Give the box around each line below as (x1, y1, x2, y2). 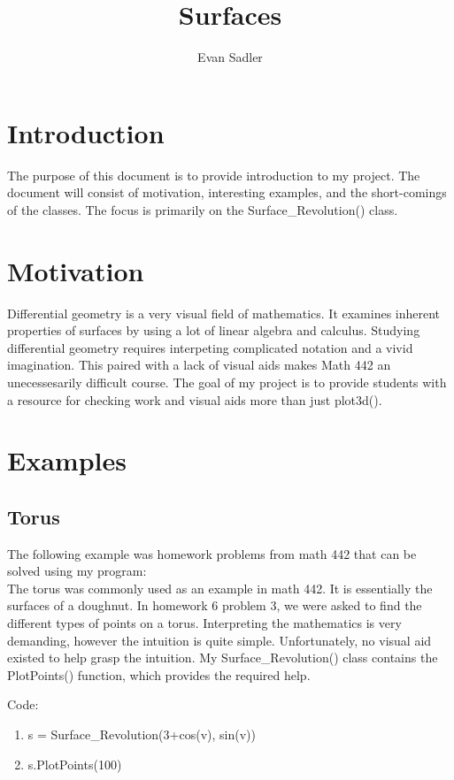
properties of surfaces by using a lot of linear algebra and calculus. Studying (7, 321, 420, 340)
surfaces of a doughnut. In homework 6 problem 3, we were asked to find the (7, 596, 422, 615)
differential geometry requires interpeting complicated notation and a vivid (7, 338, 413, 356)
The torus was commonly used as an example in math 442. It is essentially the (7, 578, 433, 597)
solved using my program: (7, 562, 147, 580)
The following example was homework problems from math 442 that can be (7, 544, 417, 562)
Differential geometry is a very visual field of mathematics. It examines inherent (7, 303, 441, 322)
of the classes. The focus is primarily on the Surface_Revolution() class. (7, 200, 398, 218)
